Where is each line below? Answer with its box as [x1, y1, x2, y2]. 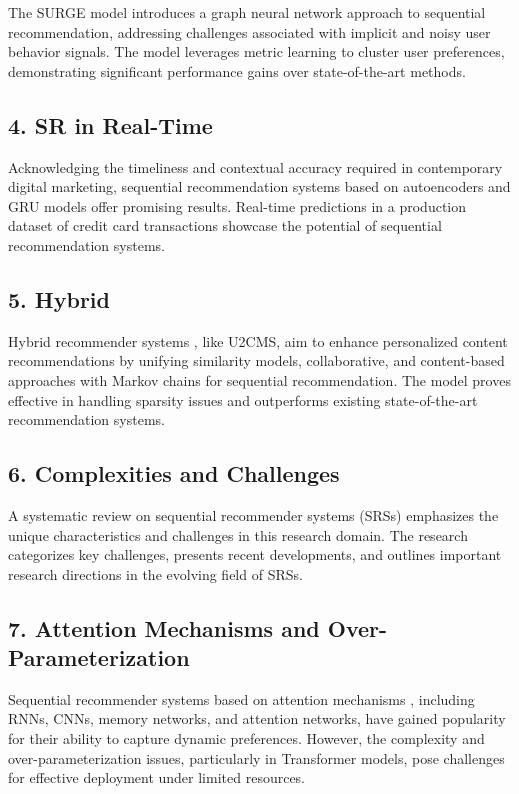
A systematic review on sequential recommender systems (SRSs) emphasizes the [8, 504, 499, 525]
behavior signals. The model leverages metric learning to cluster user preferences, [8, 41, 505, 62]
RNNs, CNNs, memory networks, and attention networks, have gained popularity [8, 708, 506, 729]
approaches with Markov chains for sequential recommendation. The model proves [8, 369, 511, 390]
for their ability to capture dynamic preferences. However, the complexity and [8, 728, 485, 749]
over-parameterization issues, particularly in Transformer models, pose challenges [8, 747, 505, 768]
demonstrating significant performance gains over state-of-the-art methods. [8, 60, 466, 81]
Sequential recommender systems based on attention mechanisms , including [8, 688, 475, 709]
